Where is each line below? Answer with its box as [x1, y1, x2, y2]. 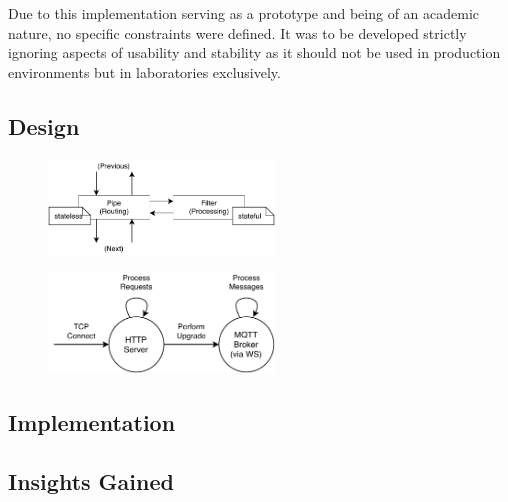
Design [8, 110, 80, 141]
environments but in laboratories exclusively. [8, 61, 281, 82]
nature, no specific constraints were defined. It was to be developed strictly [8, 22, 467, 43]
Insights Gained [8, 465, 174, 496]
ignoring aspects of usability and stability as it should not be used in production [8, 42, 501, 63]
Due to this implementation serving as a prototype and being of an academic [8, 3, 480, 23]
